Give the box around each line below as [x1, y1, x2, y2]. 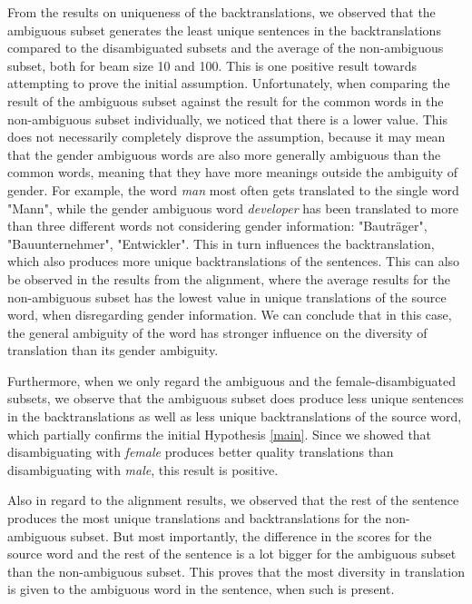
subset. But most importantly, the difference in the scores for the [70, 526, 432, 545]
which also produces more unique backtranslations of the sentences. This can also [7, 252, 460, 271]
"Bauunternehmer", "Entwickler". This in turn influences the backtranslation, [7, 233, 435, 252]
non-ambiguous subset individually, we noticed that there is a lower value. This [7, 109, 448, 128]
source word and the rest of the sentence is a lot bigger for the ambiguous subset [7, 544, 457, 563]
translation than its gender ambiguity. [7, 341, 219, 360]
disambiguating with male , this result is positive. [7, 460, 279, 479]
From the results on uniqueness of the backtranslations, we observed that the [7, 3, 436, 21]
